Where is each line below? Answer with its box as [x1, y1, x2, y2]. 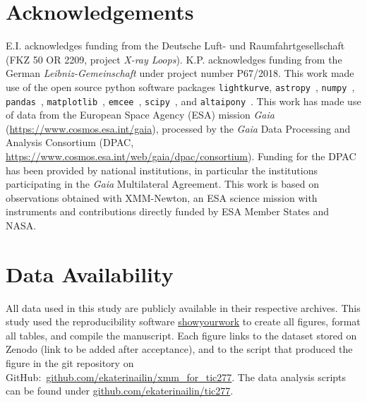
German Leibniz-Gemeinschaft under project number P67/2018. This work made [6, 66, 354, 80]
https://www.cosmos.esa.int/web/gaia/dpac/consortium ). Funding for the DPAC [6, 149, 356, 163]
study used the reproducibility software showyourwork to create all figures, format [6, 314, 361, 329]
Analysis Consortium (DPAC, [6, 135, 134, 150]
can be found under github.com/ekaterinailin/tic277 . [6, 383, 234, 398]
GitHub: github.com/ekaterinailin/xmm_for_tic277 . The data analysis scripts [6, 369, 347, 384]
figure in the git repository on [6, 356, 134, 371]
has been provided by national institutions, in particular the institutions [6, 162, 318, 177]
